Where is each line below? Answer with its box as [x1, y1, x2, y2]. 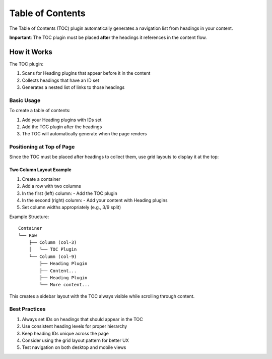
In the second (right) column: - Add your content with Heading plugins [22, 197, 168, 203]
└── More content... [39, 282, 90, 288]
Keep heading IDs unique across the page [22, 330, 109, 336]
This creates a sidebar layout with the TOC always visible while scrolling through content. [9, 293, 195, 299]
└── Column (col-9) [28, 253, 77, 260]
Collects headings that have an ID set [22, 77, 99, 83]
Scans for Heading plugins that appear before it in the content [22, 70, 151, 76]
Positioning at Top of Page [9, 143, 75, 150]
